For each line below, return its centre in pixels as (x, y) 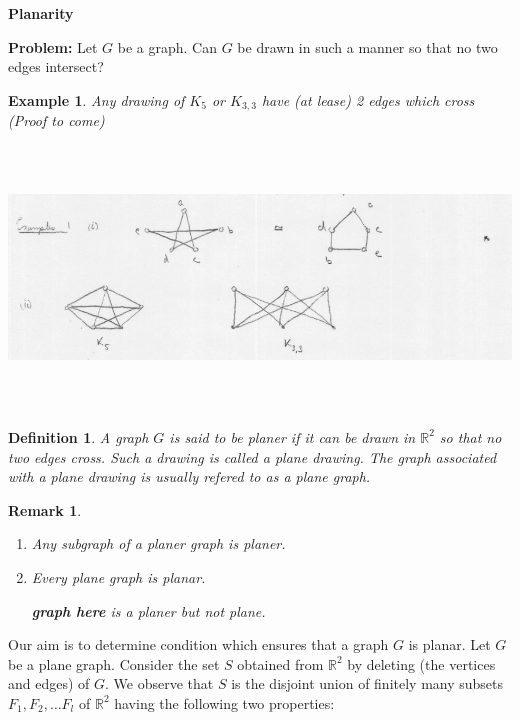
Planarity (41, 13)
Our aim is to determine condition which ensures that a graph (198, 644)
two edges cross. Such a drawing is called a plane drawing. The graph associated (252, 456)
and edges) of (49, 683)
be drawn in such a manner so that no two (367, 46)
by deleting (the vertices (421, 663)
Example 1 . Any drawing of (96, 99)
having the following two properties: (224, 702)
